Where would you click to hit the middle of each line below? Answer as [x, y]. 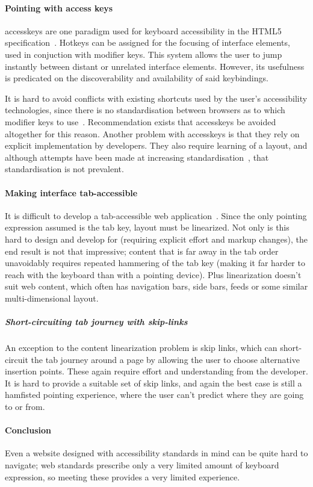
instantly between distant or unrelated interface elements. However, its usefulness [155, 66]
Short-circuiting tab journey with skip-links [96, 322]
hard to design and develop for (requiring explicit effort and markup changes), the [156, 239]
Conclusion [28, 430]
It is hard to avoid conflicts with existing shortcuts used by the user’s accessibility [156, 98]
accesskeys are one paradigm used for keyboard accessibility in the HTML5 [143, 30]
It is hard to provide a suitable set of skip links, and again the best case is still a [153, 383]
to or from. [25, 406]
